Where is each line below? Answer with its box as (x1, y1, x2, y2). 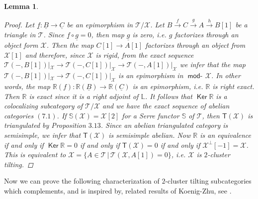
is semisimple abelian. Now (108, 129, 191, 140)
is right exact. (212, 81, 255, 91)
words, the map (4, 81, 50, 91)
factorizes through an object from (145, 40, 246, 50)
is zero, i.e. (132, 29, 167, 39)
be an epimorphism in (67, 19, 133, 30)
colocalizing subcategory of (4, 100, 83, 111)
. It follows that (145, 91, 192, 101)
